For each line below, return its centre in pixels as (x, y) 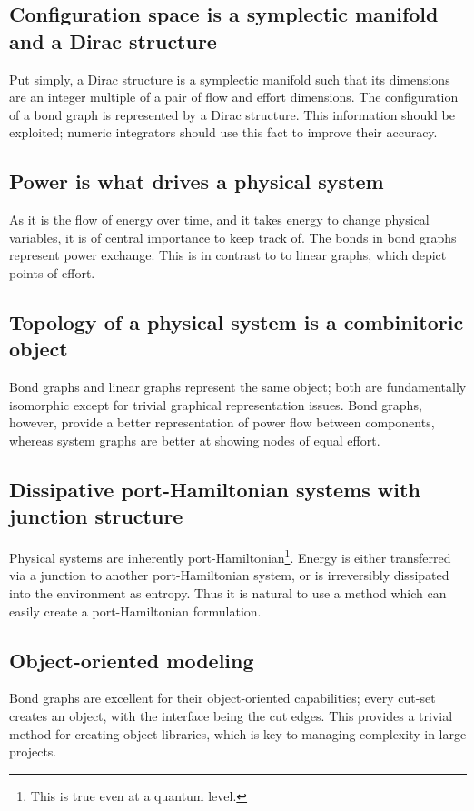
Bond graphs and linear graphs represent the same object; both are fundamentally (238, 387)
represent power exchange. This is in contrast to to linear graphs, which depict (228, 255)
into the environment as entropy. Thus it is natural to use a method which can (228, 592)
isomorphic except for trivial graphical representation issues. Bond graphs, (216, 404)
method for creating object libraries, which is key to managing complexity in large (238, 733)
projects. (33, 751)
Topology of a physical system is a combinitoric (237, 321)
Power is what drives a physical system (197, 181)
